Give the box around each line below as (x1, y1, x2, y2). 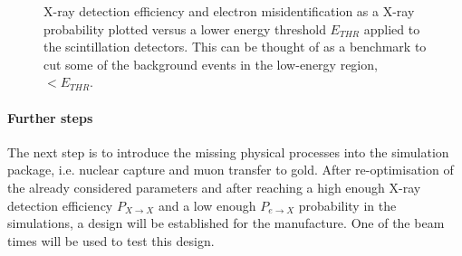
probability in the (298, 195, 397, 214)
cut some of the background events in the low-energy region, (43, 54, 378, 73)
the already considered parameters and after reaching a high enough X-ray (7, 177, 421, 196)
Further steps (7, 108, 93, 127)
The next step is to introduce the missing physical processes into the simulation (7, 142, 449, 161)
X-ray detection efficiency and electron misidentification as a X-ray (43, 2, 415, 20)
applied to (363, 19, 420, 38)
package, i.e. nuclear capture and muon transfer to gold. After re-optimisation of (7, 160, 454, 179)
